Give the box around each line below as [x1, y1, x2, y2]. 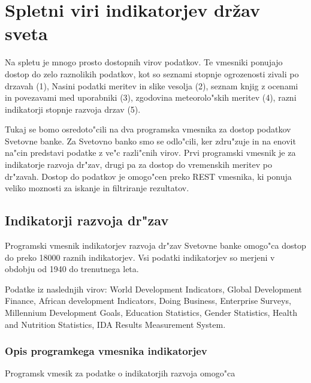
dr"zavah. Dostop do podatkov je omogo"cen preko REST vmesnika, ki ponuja [5, 170, 292, 182]
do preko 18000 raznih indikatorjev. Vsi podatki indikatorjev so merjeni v [5, 251, 275, 263]
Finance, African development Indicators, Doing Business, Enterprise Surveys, [5, 294, 291, 307]
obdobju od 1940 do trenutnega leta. [5, 263, 139, 275]
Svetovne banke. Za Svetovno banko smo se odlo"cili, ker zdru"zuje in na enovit [5, 134, 296, 147]
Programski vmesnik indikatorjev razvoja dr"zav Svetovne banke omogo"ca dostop [5, 239, 306, 252]
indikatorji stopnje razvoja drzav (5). [5, 102, 141, 115]
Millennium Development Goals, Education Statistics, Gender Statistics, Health [5, 306, 297, 319]
